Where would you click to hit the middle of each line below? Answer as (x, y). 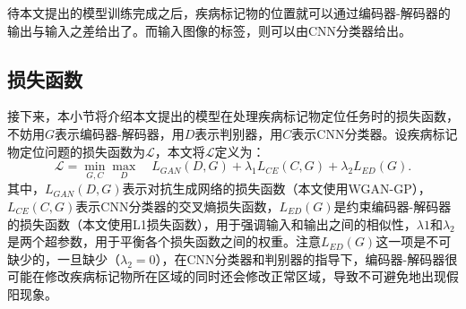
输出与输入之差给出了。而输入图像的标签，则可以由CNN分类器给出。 (210, 30)
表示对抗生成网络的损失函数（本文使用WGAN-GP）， (276, 189)
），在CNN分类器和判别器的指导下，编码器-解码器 (300, 258)
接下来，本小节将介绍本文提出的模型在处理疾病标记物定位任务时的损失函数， (233, 116)
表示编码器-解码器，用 (120, 133)
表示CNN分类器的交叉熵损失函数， (177, 206)
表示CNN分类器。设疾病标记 (375, 133)
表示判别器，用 (239, 133)
